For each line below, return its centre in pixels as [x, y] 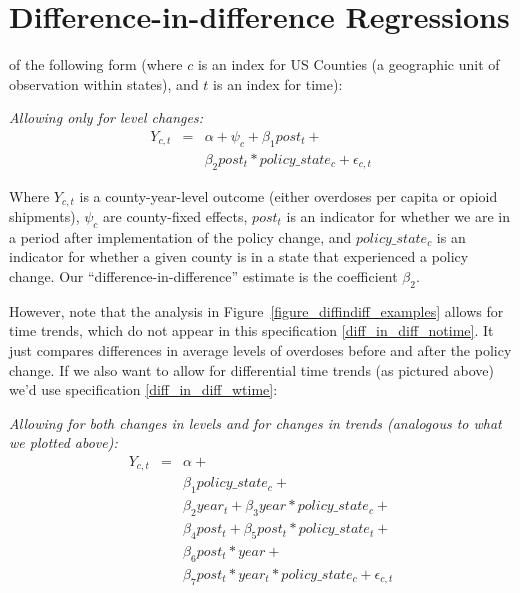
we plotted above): [63, 442]
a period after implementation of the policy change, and [180, 236]
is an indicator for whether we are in [398, 216]
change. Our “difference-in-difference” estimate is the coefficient [203, 276]
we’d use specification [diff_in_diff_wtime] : [143, 389]
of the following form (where [96, 64]
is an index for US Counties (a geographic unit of [348, 64]
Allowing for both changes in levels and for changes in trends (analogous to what [255, 422]
